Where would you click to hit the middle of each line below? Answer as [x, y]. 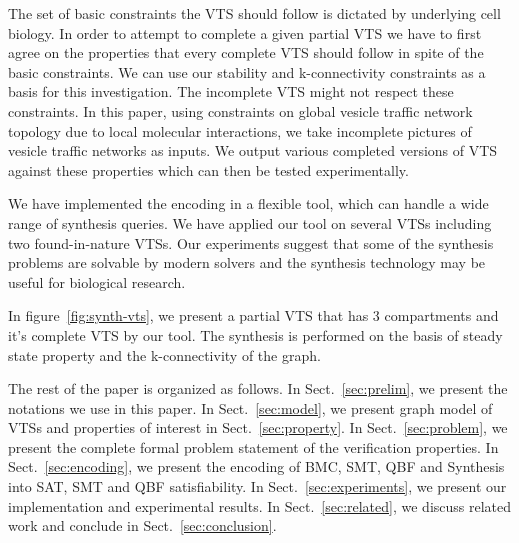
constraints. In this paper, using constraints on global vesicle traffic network [240, 110]
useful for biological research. [97, 281]
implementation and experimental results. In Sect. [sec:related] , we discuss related [260, 505]
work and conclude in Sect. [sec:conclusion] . [142, 525]
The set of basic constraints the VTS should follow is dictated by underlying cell [254, 13]
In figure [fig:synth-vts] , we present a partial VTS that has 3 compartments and [253, 315]
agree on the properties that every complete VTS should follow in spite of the [246, 52]
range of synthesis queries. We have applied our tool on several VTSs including [250, 222]
